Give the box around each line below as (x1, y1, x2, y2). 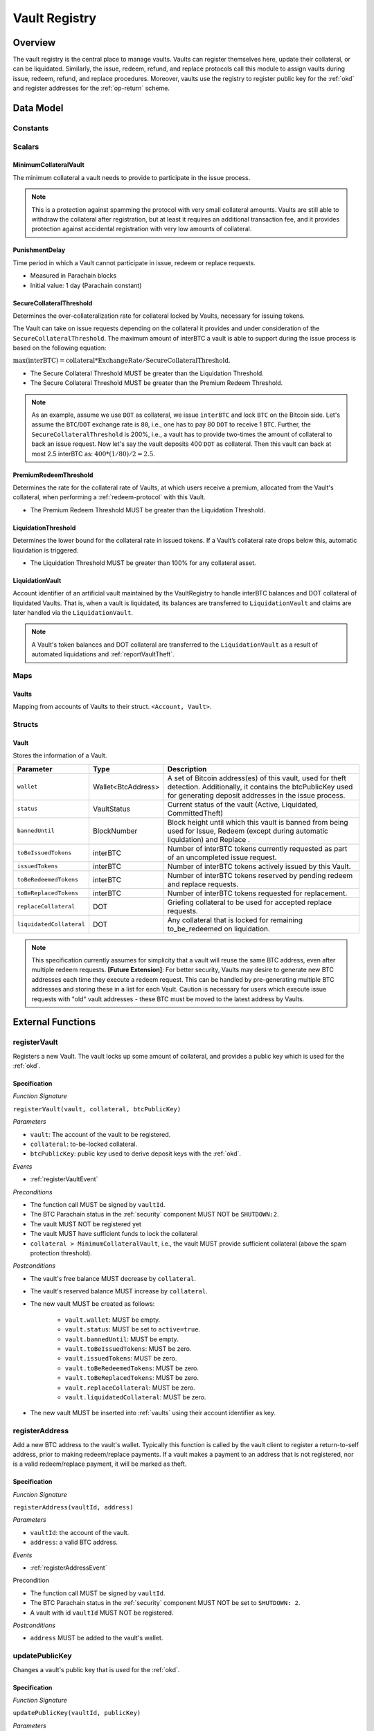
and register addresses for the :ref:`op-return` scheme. (12, 84, 170, 93)
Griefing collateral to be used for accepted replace (167, 897, 332, 907)
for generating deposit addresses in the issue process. (167, 790, 346, 800)
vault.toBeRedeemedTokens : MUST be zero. (64, 1364, 199, 1372)
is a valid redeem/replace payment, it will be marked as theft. (12, 1460, 187, 1468)
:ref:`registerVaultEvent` (30, 1175, 98, 1183)
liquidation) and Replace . (167, 834, 251, 844)
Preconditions (12, 1187, 53, 1196)
